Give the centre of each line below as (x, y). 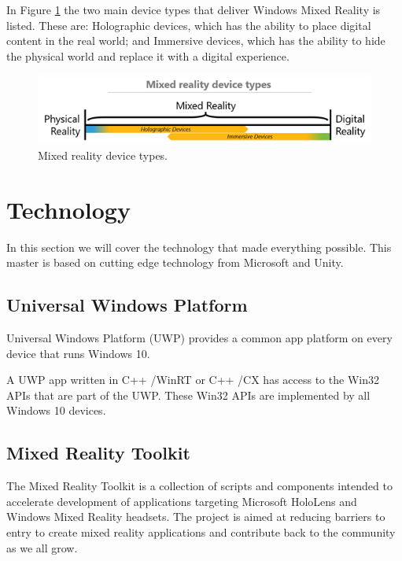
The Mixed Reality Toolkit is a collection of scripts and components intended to (199, 486)
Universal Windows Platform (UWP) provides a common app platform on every (199, 337)
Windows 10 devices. (56, 410)
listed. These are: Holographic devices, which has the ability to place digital (189, 25)
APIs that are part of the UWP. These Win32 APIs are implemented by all (188, 395)
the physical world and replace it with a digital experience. (148, 55)
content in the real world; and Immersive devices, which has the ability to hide (196, 41)
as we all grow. (42, 547)
